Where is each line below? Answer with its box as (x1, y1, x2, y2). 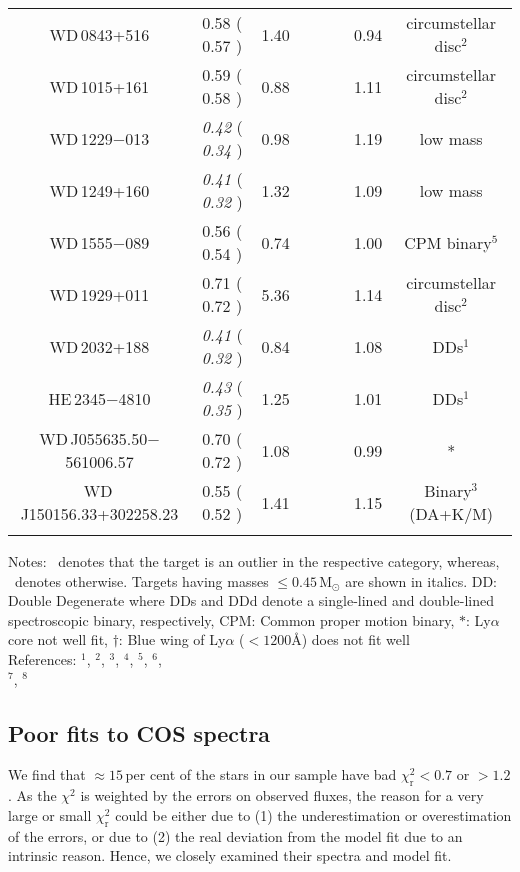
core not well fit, (8, 629, 108, 650)
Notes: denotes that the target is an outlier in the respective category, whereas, (8, 551, 500, 571)
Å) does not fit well (291, 629, 410, 650)
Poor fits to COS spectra (8, 717, 271, 748)
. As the (8, 785, 57, 806)
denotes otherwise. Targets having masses (14, 570, 269, 591)
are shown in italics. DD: (345, 570, 497, 591)
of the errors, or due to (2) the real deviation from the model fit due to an (8, 825, 463, 846)
